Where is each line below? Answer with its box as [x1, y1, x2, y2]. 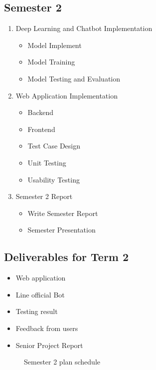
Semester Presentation [27, 224, 96, 235]
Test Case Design [27, 140, 80, 151]
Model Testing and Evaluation [27, 73, 121, 83]
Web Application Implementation [15, 90, 118, 100]
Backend [27, 107, 54, 117]
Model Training [27, 56, 75, 67]
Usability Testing [27, 174, 80, 184]
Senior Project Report [15, 339, 83, 350]
